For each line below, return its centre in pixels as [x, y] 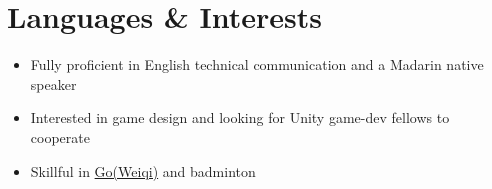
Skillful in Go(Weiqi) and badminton [143, 170]
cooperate [60, 136]
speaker [53, 83]
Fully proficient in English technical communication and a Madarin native [257, 64]
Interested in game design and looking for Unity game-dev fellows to [240, 117]
